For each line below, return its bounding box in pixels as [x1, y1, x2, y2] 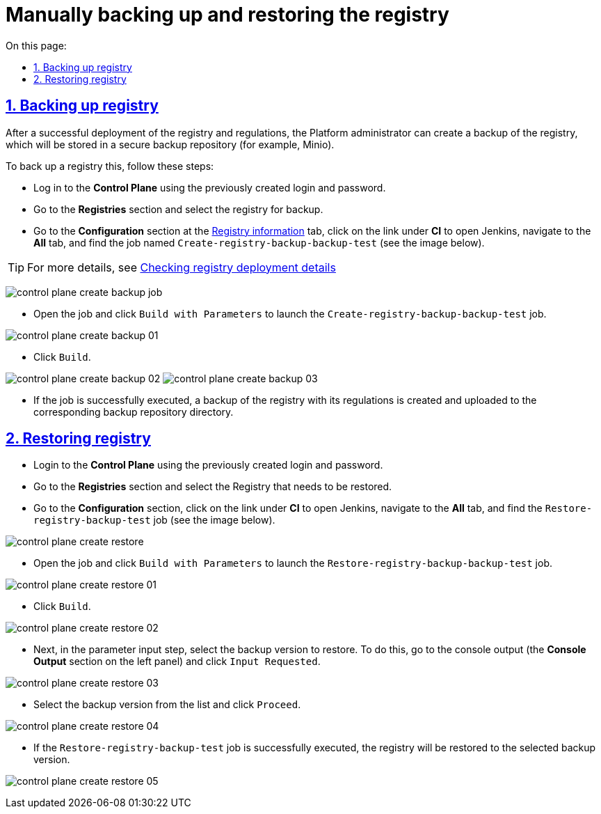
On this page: [6, 39, 67, 52]
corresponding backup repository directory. [33, 405, 234, 418]
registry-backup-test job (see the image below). [33, 514, 275, 526]
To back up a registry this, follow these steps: [6, 159, 214, 172]
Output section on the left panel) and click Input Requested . [33, 655, 321, 668]
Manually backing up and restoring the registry [6, 3, 449, 26]
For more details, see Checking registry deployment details [27, 260, 336, 274]
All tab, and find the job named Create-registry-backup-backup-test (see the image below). [33, 236, 485, 249]
